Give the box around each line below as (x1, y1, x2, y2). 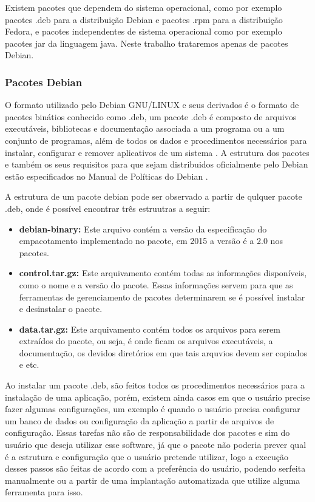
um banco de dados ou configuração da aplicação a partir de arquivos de (5, 414, 274, 427)
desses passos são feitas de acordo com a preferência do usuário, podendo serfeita (5, 462, 306, 475)
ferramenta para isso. (5, 486, 83, 498)
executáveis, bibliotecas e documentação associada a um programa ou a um (5, 122, 285, 135)
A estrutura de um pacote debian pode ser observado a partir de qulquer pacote (5, 190, 302, 203)
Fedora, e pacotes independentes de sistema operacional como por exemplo (5, 25, 282, 38)
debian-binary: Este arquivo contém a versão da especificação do (19, 222, 267, 235)
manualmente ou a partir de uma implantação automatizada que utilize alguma (5, 473, 300, 486)
